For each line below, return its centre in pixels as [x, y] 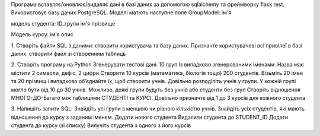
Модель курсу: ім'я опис [42, 34]
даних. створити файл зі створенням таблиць [68, 53]
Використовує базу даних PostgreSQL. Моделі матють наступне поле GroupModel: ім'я [121, 12]
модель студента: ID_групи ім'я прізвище [63, 23]
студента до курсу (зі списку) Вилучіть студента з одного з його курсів [101, 125]
